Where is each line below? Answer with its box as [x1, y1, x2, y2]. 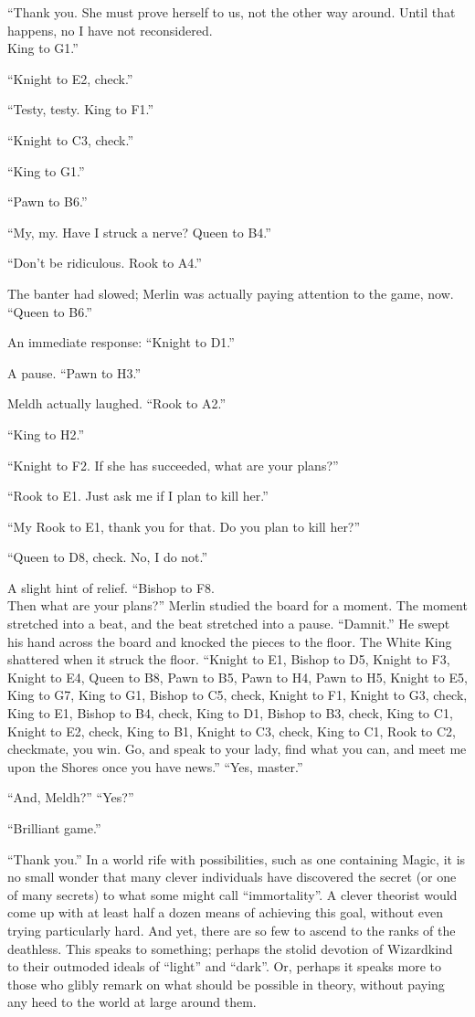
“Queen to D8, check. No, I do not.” [7, 547, 208, 567]
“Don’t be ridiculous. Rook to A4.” [7, 253, 202, 272]
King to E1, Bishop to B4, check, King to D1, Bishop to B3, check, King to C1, [7, 704, 453, 723]
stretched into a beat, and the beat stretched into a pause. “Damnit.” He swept [7, 614, 450, 633]
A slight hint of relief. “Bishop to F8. [7, 577, 215, 597]
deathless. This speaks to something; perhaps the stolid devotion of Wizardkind [7, 938, 453, 958]
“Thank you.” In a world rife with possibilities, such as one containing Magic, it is [7, 849, 466, 868]
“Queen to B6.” [7, 302, 92, 321]
